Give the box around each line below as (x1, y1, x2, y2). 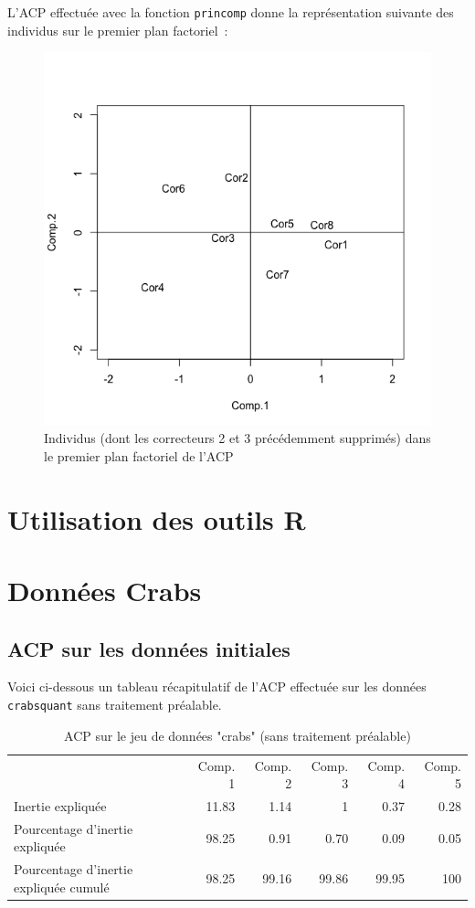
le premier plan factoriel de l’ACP (44, 446, 234, 465)
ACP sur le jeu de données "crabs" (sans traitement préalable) (64, 725, 411, 744)
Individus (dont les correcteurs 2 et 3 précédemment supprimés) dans (44, 428, 431, 448)
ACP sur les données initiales (7, 634, 290, 662)
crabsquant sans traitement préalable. (7, 695, 222, 713)
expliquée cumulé (14, 877, 110, 896)
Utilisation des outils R (7, 500, 306, 537)
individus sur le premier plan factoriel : (7, 20, 228, 39)
